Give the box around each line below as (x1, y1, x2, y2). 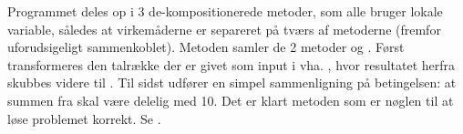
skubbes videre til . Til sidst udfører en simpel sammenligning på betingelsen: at (7, 73, 457, 92)
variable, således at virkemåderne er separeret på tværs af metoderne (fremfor (7, 19, 441, 38)
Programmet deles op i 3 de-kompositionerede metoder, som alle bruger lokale (7, 2, 443, 20)
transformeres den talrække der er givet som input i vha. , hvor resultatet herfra (7, 55, 456, 74)
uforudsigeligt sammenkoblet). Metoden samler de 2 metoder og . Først (7, 37, 405, 57)
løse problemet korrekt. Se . (7, 108, 161, 128)
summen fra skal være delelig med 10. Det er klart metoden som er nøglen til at (7, 90, 454, 109)
